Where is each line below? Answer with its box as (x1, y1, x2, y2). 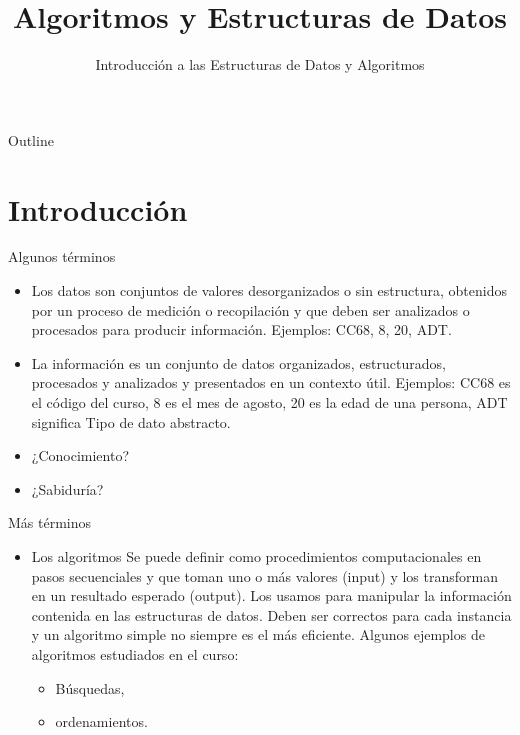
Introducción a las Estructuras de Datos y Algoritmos (95, 54, 425, 75)
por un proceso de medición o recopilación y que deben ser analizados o (31, 299, 470, 320)
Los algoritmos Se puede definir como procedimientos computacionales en (31, 545, 482, 566)
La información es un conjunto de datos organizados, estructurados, (31, 352, 446, 373)
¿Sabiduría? (31, 478, 104, 499)
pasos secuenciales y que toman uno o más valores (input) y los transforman (31, 565, 498, 586)
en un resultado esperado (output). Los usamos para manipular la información (31, 585, 512, 606)
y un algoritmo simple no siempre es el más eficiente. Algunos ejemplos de (31, 624, 485, 645)
